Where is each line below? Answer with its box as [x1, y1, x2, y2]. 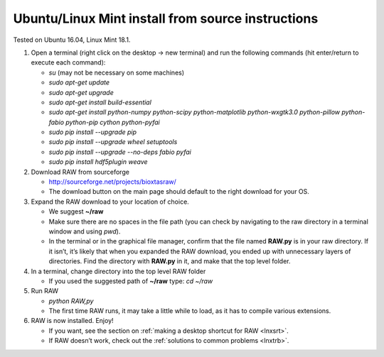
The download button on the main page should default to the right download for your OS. [48, 187, 309, 196]
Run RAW [31, 287, 59, 295]
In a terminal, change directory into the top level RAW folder [31, 267, 206, 275]
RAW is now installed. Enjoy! [31, 317, 114, 325]
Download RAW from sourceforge [31, 167, 129, 176]
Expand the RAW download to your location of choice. [31, 197, 190, 206]
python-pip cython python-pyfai [65, 118, 160, 126]
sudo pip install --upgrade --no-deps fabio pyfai [48, 148, 191, 156]
